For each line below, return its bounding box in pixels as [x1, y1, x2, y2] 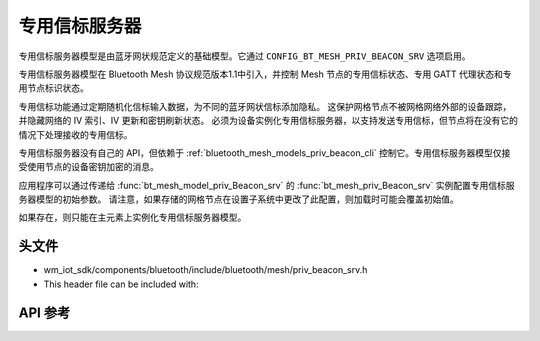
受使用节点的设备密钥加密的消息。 [18, 161, 159, 173]
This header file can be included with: [43, 278, 199, 290]
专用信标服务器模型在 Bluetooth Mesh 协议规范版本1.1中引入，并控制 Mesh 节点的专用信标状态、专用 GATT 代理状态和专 [18, 68, 512, 80]
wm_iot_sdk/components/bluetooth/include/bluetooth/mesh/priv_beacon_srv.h [43, 264, 368, 276]
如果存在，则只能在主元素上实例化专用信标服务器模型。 [18, 211, 247, 224]
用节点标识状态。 [18, 82, 89, 94]
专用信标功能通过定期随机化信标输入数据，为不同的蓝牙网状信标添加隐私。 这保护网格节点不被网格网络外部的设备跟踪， [18, 100, 512, 112]
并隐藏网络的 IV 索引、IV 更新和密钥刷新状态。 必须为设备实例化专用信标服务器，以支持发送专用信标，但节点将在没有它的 [18, 115, 519, 127]
